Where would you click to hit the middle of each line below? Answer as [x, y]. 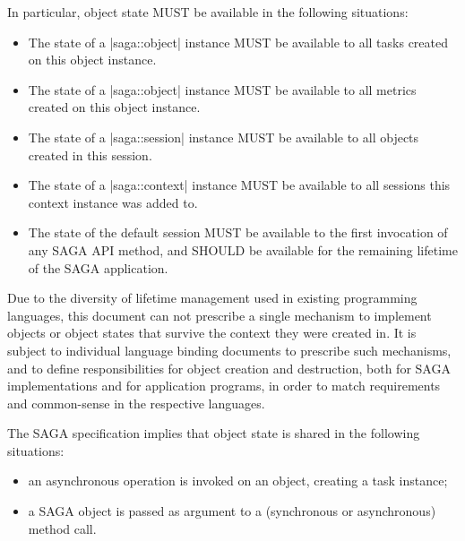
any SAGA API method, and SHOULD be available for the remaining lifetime [243, 249]
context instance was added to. [113, 202]
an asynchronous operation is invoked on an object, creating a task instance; [238, 481]
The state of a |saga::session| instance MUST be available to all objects [224, 137]
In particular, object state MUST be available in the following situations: [208, 12]
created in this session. [90, 155]
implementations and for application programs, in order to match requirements [224, 386]
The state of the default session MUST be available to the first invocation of [238, 232]
